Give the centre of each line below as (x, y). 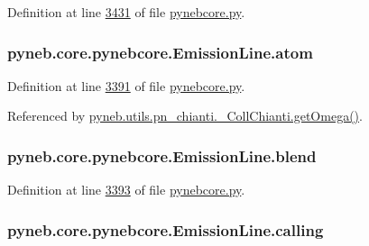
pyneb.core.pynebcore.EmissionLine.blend (162, 155)
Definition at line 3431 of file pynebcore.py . (126, 12)
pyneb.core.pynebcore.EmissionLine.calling (166, 229)
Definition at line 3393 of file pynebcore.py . (126, 190)
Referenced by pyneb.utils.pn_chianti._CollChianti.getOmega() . (185, 116)
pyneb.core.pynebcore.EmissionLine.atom (160, 52)
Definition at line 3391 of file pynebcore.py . (126, 85)
